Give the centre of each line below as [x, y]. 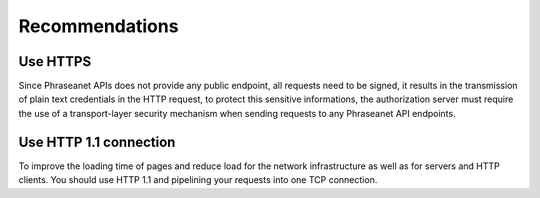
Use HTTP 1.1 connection [97, 141]
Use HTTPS [55, 61]
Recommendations [98, 26]
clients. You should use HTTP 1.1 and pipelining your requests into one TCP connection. [198, 180]
